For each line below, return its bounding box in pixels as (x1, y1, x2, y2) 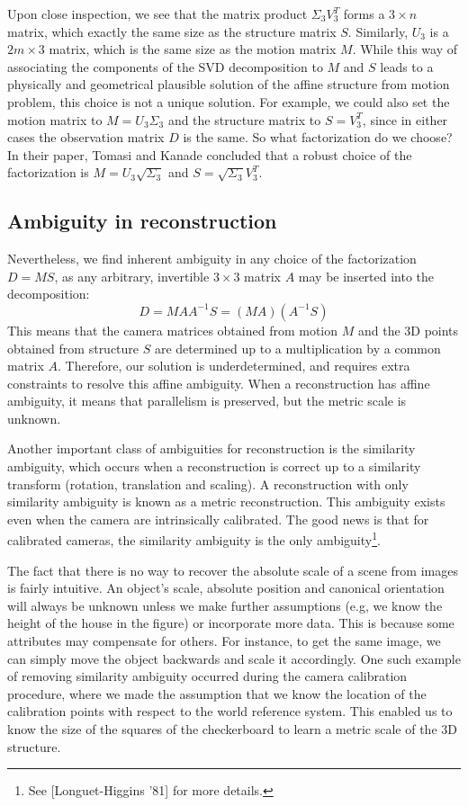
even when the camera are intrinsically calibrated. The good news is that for (7, 509, 429, 528)
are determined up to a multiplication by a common (154, 338, 441, 357)
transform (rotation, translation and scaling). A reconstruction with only (7, 474, 409, 493)
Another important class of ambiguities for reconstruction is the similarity (7, 439, 416, 458)
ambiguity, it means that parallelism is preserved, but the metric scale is (7, 391, 407, 410)
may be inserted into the (298, 266, 435, 285)
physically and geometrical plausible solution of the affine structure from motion (7, 75, 450, 94)
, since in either (362, 110, 448, 129)
